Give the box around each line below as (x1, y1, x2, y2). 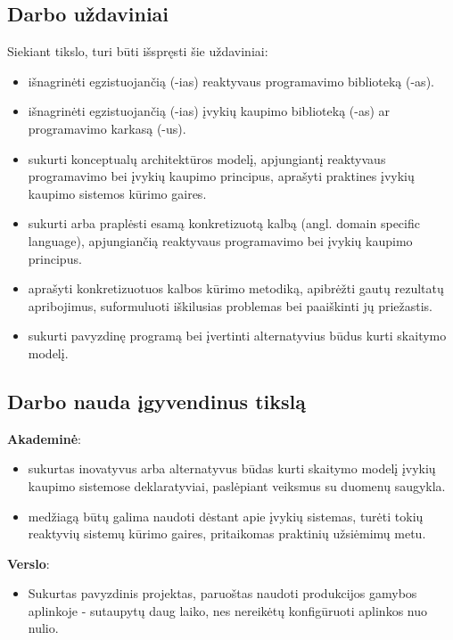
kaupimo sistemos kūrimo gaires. (28, 184, 207, 202)
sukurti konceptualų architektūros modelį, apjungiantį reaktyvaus (28, 149, 386, 168)
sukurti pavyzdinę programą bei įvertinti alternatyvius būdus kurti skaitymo (28, 326, 447, 345)
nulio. (28, 619, 59, 637)
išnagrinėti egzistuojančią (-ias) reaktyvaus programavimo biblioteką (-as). (28, 71, 434, 90)
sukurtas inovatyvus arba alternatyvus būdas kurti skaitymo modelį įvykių (28, 459, 436, 478)
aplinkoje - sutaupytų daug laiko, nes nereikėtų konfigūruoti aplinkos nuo (28, 601, 428, 619)
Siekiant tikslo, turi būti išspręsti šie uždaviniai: (7, 42, 268, 61)
